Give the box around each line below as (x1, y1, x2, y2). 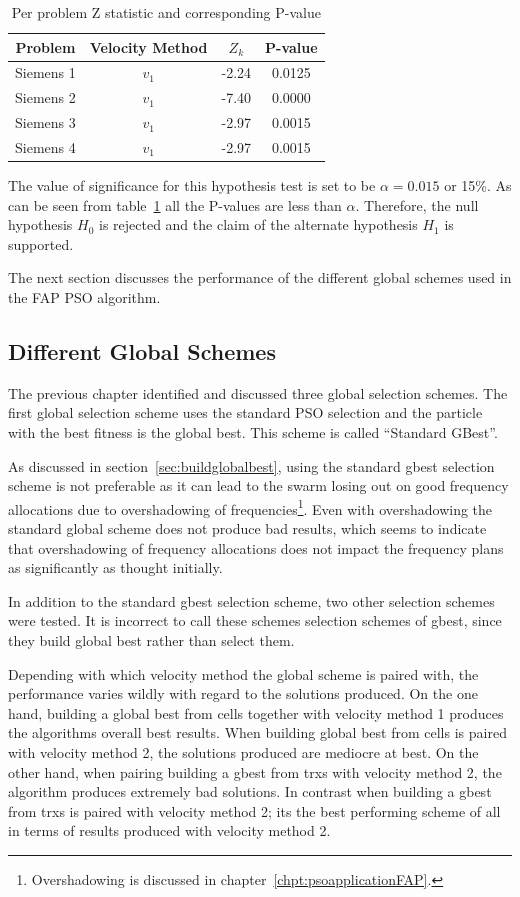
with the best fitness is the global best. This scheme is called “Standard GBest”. (8, 422, 498, 443)
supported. (8, 233, 74, 254)
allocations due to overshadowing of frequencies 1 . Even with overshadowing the (8, 495, 493, 519)
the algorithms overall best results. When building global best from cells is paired (8, 722, 507, 743)
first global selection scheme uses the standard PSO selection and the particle (8, 402, 483, 423)
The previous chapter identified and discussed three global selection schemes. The (8, 382, 508, 403)
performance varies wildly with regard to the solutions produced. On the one (8, 683, 478, 704)
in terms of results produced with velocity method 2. (8, 820, 331, 841)
